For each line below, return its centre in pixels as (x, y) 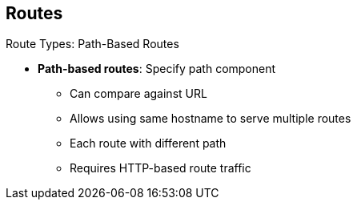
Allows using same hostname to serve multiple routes (211, 119)
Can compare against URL (138, 94)
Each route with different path (148, 143)
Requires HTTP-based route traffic (160, 168)
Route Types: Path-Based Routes (92, 44)
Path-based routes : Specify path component (157, 69)
